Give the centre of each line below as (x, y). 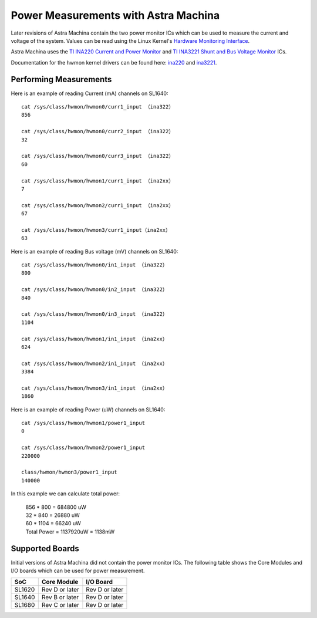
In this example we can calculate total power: (65, 494)
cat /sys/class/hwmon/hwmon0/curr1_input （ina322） (98, 107)
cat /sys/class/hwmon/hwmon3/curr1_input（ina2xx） (96, 230)
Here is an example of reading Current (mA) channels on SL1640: (90, 93)
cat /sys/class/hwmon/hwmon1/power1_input (83, 423)
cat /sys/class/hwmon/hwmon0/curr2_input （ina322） (98, 131)
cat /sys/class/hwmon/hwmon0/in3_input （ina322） (95, 314)
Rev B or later (60, 597)
